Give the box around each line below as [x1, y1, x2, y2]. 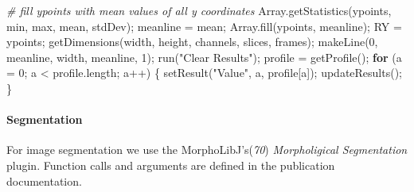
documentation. [6, 172, 82, 189]
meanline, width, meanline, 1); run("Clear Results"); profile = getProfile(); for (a [6, 48, 402, 65]
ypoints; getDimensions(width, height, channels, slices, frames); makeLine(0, [6, 33, 378, 50]
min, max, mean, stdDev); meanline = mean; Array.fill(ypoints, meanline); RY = [6, 17, 402, 34]
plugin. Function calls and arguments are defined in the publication [6, 156, 335, 173]
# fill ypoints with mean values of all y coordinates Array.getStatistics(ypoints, [6, 2, 392, 18]
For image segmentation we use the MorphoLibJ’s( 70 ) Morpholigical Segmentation [6, 141, 408, 158]
